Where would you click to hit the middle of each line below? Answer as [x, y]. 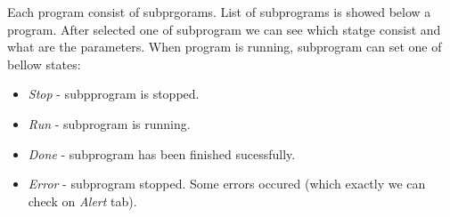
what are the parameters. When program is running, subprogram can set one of [225, 47]
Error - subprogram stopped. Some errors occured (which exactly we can [227, 184]
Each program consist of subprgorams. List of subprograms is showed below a [219, 12]
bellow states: [44, 64]
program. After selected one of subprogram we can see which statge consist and [224, 29]
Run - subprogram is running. [109, 123]
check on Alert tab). [82, 201]
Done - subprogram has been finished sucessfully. [162, 153]
